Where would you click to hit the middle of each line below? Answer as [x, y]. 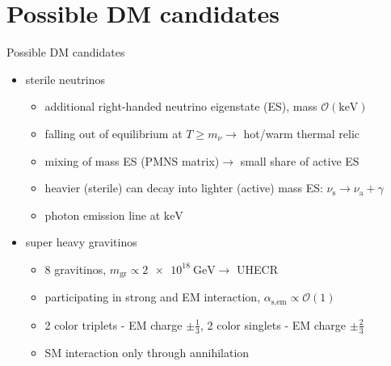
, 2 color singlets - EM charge [273, 324]
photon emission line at [103, 215]
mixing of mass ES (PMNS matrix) [132, 160]
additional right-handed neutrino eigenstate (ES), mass [181, 106]
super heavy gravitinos [81, 242]
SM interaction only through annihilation [147, 352]
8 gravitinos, [76, 269]
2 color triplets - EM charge [114, 324]
